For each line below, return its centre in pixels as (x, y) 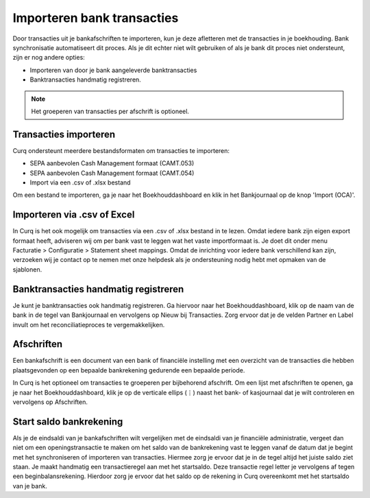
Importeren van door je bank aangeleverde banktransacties (113, 70)
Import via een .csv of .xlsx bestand (80, 182)
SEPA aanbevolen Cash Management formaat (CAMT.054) (112, 173)
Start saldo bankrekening (68, 422)
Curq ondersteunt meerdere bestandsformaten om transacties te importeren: (121, 150)
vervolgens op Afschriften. (50, 402)
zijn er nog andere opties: (49, 58)
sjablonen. (27, 269)
